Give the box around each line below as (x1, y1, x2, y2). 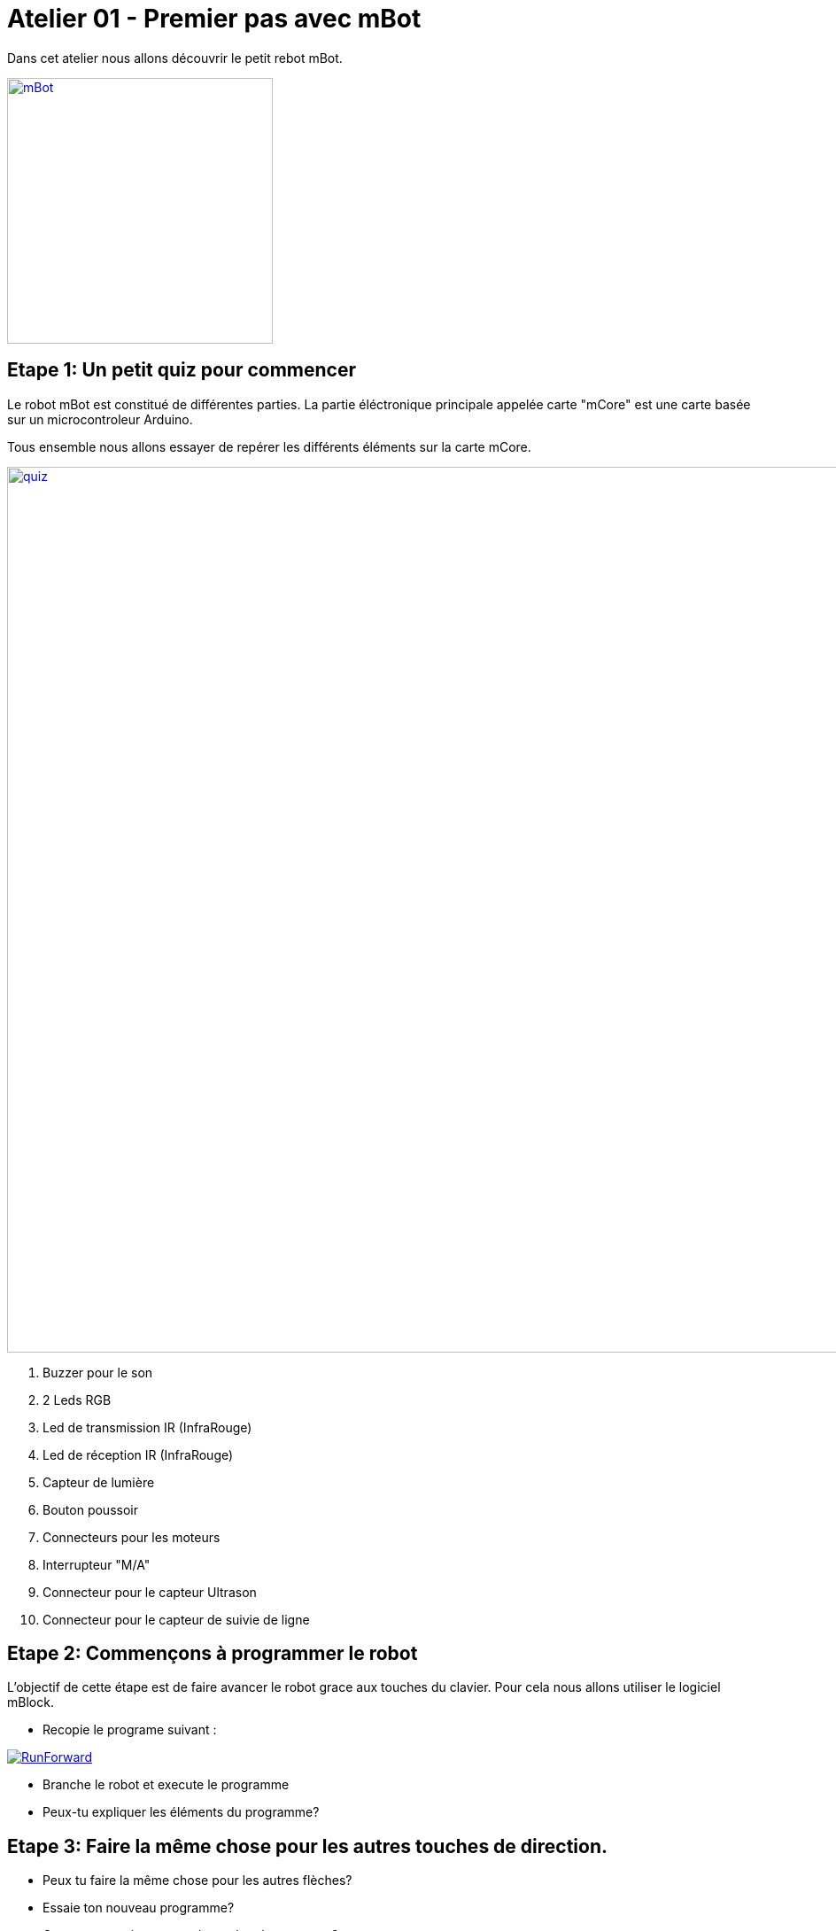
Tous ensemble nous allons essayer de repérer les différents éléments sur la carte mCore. (7, 438, 531, 454)
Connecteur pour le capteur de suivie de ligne (43, 1611, 310, 1627)
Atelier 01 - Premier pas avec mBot (7, 4, 422, 34)
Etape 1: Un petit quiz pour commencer (7, 359, 356, 382)
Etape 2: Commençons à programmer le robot (7, 1642, 418, 1665)
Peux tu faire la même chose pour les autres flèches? (43, 1873, 352, 1888)
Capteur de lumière (43, 1474, 155, 1490)
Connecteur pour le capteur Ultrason (43, 1584, 257, 1600)
